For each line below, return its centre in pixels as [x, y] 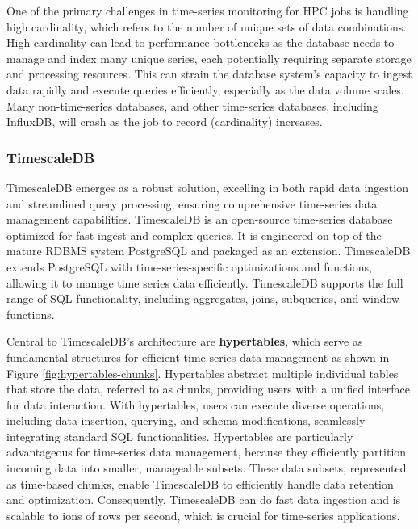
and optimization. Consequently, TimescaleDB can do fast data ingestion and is [204, 500]
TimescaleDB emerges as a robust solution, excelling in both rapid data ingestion [207, 187]
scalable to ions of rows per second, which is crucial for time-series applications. [203, 515]
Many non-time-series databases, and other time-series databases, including [192, 105]
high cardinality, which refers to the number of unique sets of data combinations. [207, 26]
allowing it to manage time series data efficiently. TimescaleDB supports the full [205, 282]
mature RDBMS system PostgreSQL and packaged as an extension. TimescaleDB [209, 251]
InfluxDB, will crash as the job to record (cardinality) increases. [165, 122]
